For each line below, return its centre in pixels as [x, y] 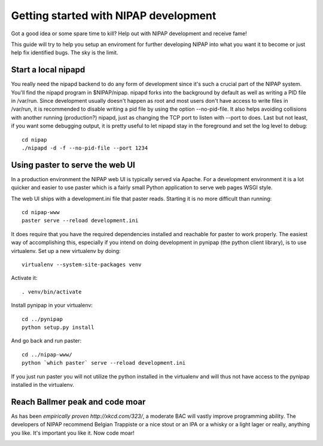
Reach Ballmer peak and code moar [78, 401]
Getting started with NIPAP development [114, 16]
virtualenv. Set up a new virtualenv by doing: [66, 251]
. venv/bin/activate [52, 292]
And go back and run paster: [46, 341]
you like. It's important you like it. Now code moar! [73, 433]
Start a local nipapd [48, 70]
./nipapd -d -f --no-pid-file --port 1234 [85, 148]
